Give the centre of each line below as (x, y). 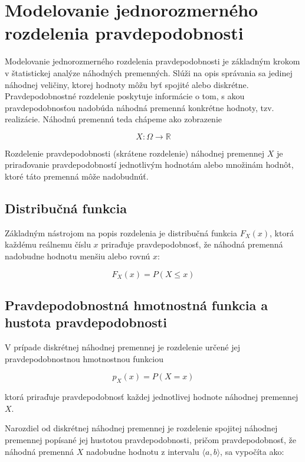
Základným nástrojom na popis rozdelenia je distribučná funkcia (121, 232)
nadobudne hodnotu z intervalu (143, 451)
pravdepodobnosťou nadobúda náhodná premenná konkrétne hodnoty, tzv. (140, 107)
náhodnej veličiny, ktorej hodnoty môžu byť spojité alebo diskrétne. (127, 84)
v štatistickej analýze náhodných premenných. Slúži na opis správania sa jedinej (149, 72)
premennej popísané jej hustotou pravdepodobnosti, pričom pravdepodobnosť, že (151, 440)
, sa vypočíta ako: (252, 451)
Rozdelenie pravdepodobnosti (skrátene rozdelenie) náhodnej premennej (135, 153)
